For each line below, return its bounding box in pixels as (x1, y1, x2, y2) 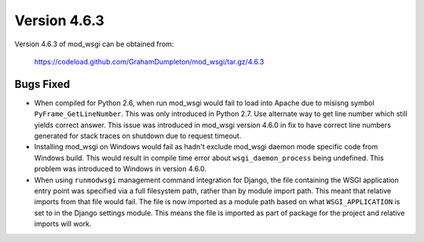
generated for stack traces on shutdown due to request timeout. (34, 131, 242, 141)
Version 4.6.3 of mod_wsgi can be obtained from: (14, 39, 174, 49)
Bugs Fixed (14, 77, 71, 90)
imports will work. (34, 219, 92, 229)
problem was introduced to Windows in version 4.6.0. (34, 164, 207, 174)
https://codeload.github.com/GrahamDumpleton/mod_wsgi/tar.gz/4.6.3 (34, 57, 265, 66)
